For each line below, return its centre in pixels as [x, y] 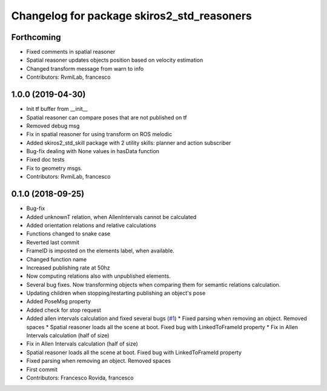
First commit [42, 369]
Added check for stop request [64, 310]
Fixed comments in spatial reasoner [71, 52]
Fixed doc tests [45, 160]
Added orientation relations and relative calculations [91, 225]
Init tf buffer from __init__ [57, 109]
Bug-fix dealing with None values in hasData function [93, 151]
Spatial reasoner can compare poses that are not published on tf [107, 117]
